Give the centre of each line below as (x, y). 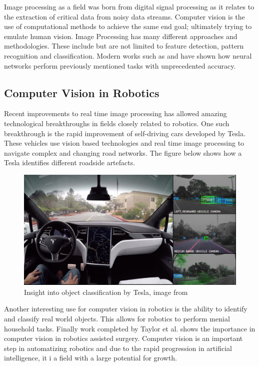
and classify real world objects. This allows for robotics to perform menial (117, 318)
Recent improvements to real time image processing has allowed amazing (115, 113)
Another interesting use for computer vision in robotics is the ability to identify (126, 309)
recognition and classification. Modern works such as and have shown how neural (128, 55)
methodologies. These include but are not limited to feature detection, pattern (124, 46)
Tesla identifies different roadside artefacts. (70, 162)
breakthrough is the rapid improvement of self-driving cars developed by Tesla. (125, 133)
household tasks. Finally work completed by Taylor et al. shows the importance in (130, 328)
